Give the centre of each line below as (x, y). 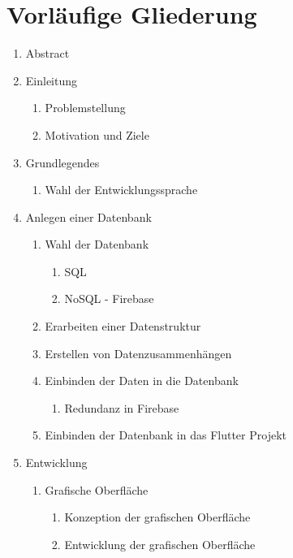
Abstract (47, 53)
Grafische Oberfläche (97, 489)
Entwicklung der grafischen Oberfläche (160, 544)
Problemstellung (85, 108)
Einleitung (52, 80)
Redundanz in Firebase (122, 407)
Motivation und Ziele (97, 134)
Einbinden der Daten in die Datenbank (142, 381)
